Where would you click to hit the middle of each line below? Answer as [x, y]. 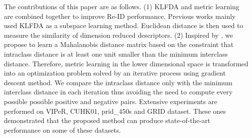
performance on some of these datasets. [63, 130]
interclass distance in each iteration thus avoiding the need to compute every [118, 92]
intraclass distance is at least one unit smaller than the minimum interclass [116, 54]
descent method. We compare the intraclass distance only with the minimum [118, 82]
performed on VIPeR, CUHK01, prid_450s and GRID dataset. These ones [115, 111]
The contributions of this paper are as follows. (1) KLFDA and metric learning [122, 6]
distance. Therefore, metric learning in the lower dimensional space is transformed [126, 63]
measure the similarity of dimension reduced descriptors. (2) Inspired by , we [118, 35]
